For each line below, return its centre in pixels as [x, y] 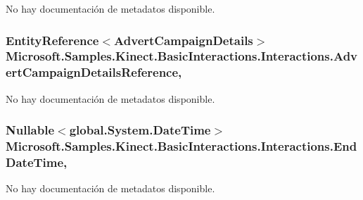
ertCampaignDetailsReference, [94, 72]
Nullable [30, 130]
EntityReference [52, 40]
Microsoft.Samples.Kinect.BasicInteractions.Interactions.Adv [182, 56]
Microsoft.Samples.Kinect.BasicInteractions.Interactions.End [181, 146]
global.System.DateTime [140, 130]
